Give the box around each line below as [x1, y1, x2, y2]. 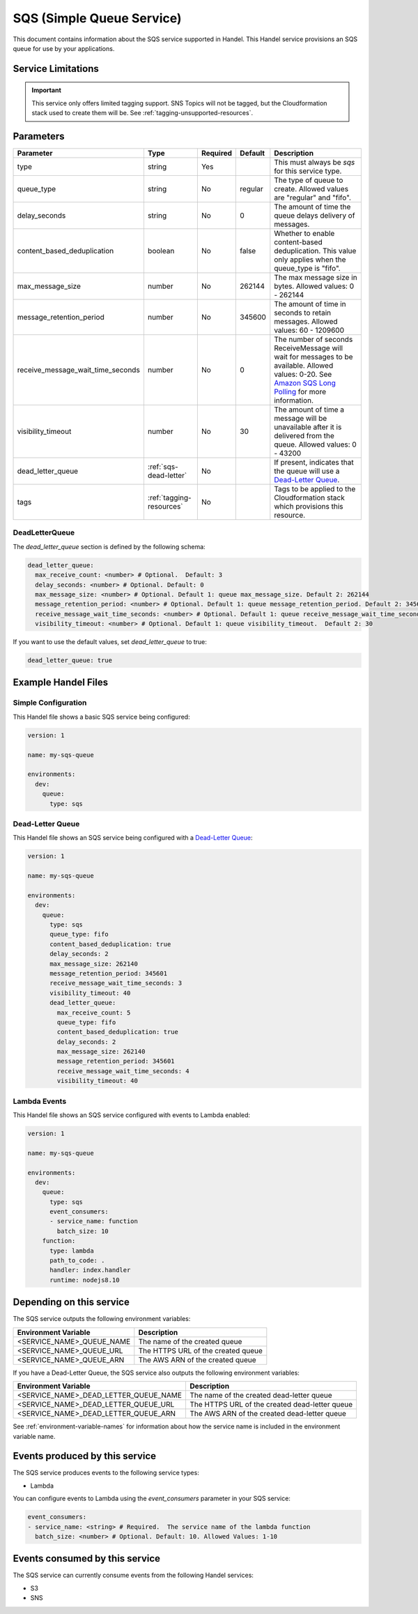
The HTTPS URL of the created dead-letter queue [189, 1400, 353, 1410]
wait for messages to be [274, 352, 353, 362]
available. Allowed [274, 361, 334, 371]
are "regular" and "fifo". [274, 193, 352, 202]
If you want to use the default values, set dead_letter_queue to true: [13, 638, 207, 646]
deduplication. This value [274, 246, 357, 256]
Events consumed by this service [13, 1553, 160, 1564]
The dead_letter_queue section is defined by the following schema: [13, 542, 206, 551]
